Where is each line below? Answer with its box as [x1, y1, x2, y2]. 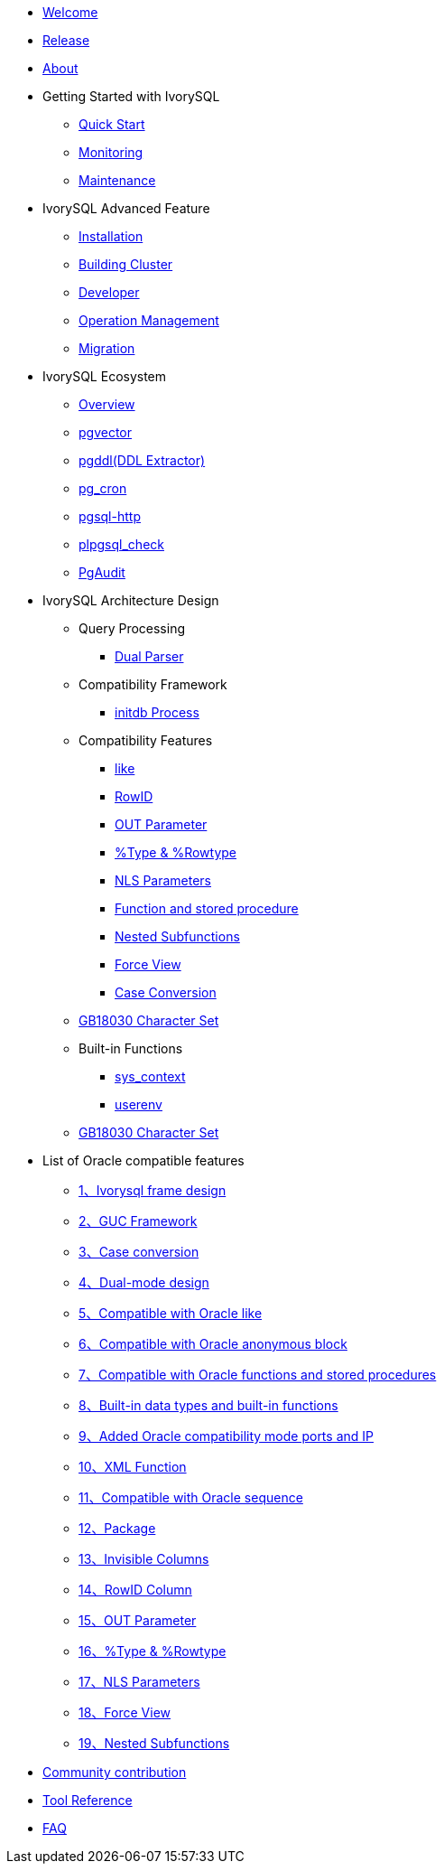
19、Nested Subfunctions [79, 1735, 230, 1751]
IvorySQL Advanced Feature [42, 201, 210, 216]
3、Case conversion [79, 1244, 199, 1259]
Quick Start [79, 117, 145, 132]
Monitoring [79, 145, 143, 160]
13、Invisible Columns [79, 1551, 209, 1567]
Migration [79, 341, 135, 356]
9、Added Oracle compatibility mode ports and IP [79, 1428, 374, 1444]
